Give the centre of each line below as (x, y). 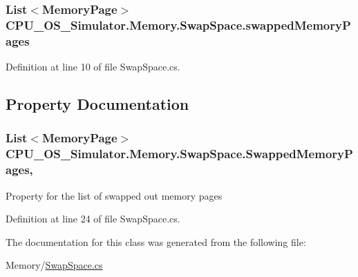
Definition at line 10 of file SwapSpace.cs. (93, 67)
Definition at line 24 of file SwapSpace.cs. (93, 219)
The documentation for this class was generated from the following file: (156, 241)
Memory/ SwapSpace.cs (54, 265)
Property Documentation (97, 104)
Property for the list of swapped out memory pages (114, 195)
